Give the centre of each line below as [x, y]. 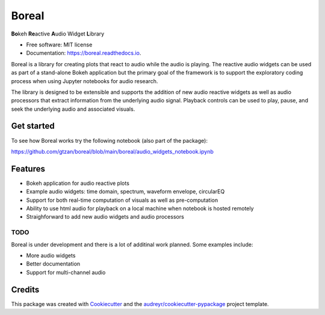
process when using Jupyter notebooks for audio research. [85, 81]
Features [28, 169]
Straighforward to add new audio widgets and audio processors [105, 217]
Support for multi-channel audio [66, 272]
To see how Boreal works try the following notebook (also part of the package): [109, 140]
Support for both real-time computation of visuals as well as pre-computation [122, 200]
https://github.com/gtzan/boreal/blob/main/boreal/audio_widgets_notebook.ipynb [112, 151]
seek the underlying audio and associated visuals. [73, 109]
